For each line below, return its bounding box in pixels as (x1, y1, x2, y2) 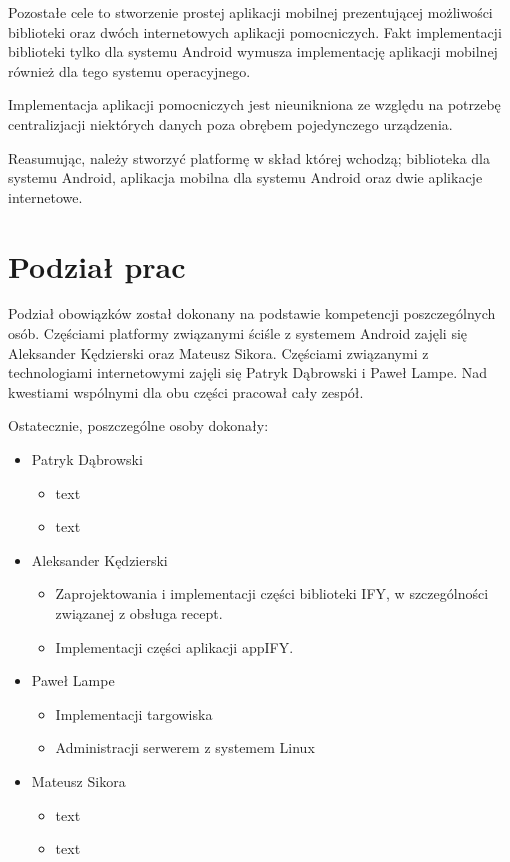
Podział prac (8, 245, 186, 286)
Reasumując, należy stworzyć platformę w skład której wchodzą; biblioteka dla (8, 147, 491, 168)
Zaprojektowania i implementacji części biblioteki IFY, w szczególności (55, 583, 489, 604)
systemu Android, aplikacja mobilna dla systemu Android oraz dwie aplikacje (8, 167, 483, 188)
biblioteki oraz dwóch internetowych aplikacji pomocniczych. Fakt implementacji (8, 21, 502, 42)
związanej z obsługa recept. (55, 603, 223, 623)
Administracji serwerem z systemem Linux (55, 737, 315, 758)
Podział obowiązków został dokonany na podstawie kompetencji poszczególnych (8, 303, 496, 324)
